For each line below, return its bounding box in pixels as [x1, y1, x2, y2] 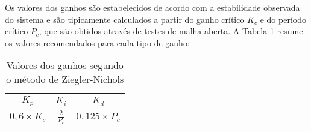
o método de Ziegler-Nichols [6, 72, 124, 86]
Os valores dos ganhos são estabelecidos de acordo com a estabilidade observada [5, 1, 300, 13]
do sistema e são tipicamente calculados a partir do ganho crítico [5, 13, 245, 25]
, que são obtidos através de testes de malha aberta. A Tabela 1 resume [39, 25, 303, 37]
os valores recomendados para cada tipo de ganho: [5, 36, 190, 49]
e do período [260, 13, 306, 25]
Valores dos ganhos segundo [6, 58, 124, 73]
